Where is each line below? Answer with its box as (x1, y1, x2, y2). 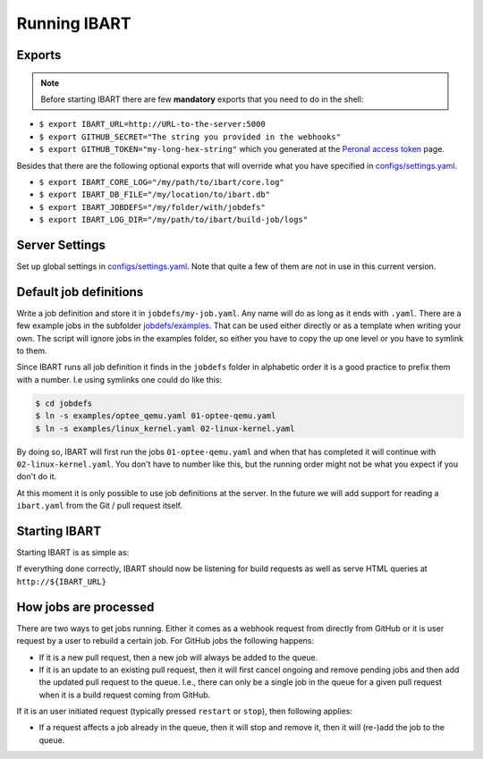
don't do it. (16, 471, 57, 482)
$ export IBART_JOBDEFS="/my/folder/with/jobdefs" (38, 202, 266, 212)
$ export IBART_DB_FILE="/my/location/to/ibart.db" (38, 190, 271, 200)
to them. (16, 345, 48, 357)
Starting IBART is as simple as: (16, 547, 130, 558)
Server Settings (16, 237, 106, 252)
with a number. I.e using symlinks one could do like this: (16, 374, 223, 384)
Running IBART (16, 13, 131, 33)
